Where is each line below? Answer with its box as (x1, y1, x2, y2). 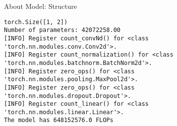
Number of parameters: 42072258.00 (4, 27, 121, 34)
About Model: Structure (4, 1, 77, 11)
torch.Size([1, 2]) (4, 18, 68, 26)
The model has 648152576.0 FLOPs (4, 117, 113, 124)
